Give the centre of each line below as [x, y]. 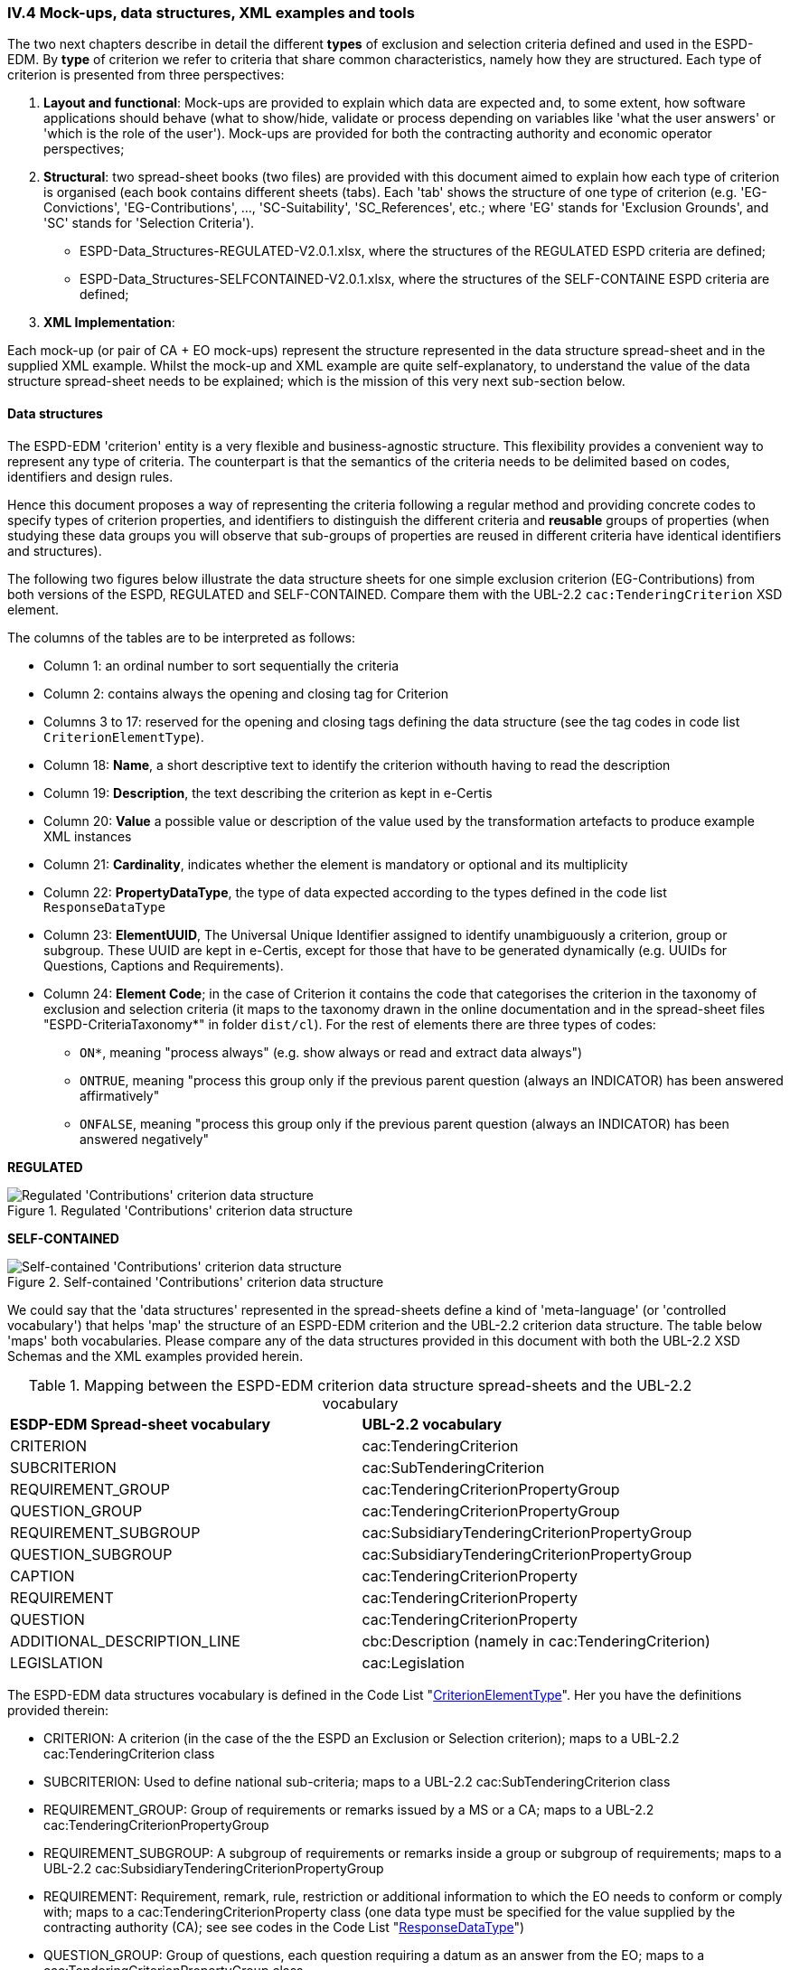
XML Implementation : [109, 323]
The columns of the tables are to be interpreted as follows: [182, 637]
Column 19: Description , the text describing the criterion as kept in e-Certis [268, 793]
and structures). [55, 550]
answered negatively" [145, 1139]
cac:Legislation [413, 1662]
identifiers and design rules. [90, 476]
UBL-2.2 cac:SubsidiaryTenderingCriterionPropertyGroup [214, 1868]
